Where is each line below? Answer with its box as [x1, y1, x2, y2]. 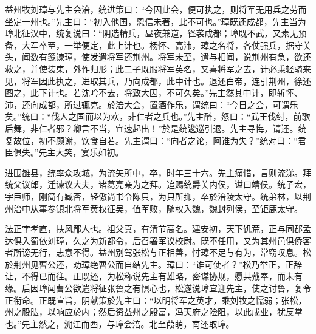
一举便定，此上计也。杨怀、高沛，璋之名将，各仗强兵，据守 [64, 38, 303, 51]
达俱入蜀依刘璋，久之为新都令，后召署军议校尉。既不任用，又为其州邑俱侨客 [5, 234, 311, 247]
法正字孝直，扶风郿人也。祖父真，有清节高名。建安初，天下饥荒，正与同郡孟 [5, 222, 311, 235]
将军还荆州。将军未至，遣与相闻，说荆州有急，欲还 [106, 50, 311, 63]
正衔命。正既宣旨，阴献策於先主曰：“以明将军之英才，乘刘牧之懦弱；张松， [5, 293, 307, 306]
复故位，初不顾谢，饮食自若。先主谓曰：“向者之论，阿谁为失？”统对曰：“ [5, 134, 298, 146]
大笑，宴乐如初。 [55, 146, 124, 158]
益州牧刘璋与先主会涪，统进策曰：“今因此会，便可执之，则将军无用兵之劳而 [5, 3, 307, 15]
